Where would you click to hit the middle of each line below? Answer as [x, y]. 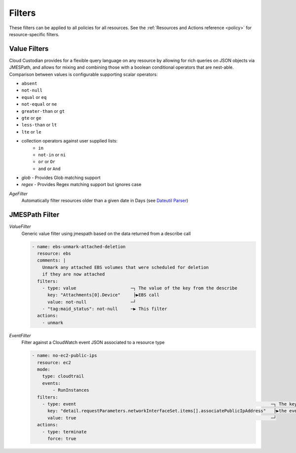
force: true [62, 438]
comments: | [52, 260]
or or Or [47, 162]
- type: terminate [64, 432]
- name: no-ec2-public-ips [64, 356]
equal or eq [34, 97]
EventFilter [20, 335]
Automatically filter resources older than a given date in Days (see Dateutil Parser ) [105, 201]
